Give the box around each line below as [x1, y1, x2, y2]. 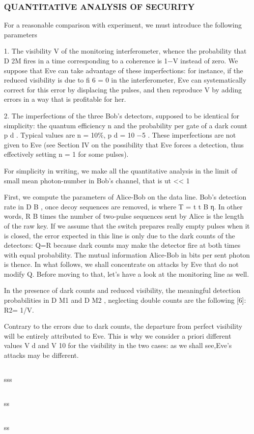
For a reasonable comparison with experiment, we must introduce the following [4, 20, 242, 30]
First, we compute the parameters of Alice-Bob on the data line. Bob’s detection [4, 192, 247, 202]
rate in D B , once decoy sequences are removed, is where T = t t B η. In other [4, 201, 243, 211]
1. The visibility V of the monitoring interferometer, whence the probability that [4, 46, 247, 56]
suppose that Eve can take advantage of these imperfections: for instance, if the [4, 65, 243, 75]
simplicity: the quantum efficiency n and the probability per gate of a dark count [4, 120, 248, 130]
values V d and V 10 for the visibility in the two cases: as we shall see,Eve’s [4, 340, 232, 350]
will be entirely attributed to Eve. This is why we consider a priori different [4, 330, 231, 341]
